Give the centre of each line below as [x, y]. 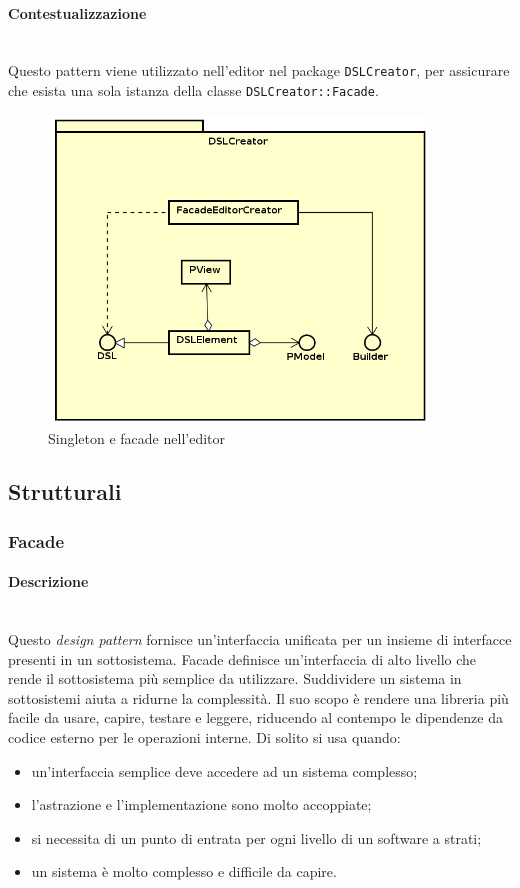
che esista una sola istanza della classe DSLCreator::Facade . [193, 90]
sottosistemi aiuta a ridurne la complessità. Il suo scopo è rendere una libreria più [258, 697]
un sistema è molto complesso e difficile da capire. [184, 871]
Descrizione [48, 581]
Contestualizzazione [77, 12]
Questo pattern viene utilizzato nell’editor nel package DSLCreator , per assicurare [259, 70]
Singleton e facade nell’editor [137, 437]
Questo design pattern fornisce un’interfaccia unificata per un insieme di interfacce [260, 639]
